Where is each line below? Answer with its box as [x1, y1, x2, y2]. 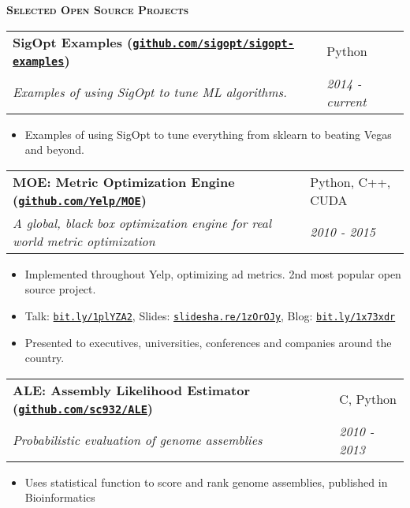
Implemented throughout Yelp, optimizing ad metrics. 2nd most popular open [24, 265, 401, 282]
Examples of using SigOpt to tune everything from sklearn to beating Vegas [24, 125, 392, 142]
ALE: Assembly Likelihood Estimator [13, 380, 250, 399]
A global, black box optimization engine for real [13, 213, 272, 232]
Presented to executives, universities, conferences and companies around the [24, 334, 392, 350]
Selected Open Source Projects [6, 2, 189, 17]
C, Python [339, 390, 397, 409]
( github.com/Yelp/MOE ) [13, 190, 147, 209]
